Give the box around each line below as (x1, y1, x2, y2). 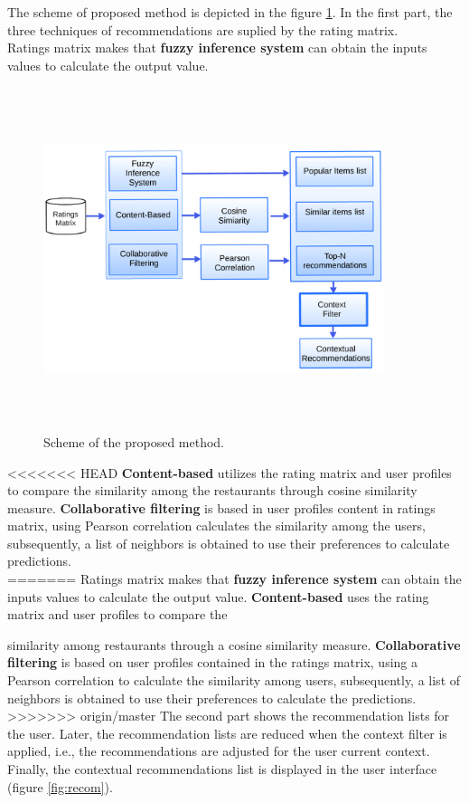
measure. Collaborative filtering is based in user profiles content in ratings (7, 498, 436, 517)
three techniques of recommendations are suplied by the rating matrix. (7, 20, 399, 39)
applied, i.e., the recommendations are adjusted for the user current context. (7, 741, 430, 760)
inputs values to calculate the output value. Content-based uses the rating (7, 587, 429, 606)
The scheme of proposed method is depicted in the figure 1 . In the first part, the (7, 3, 453, 21)
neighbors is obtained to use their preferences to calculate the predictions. (7, 688, 417, 707)
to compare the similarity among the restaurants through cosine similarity (7, 481, 417, 500)
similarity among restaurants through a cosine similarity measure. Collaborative (7, 635, 461, 654)
